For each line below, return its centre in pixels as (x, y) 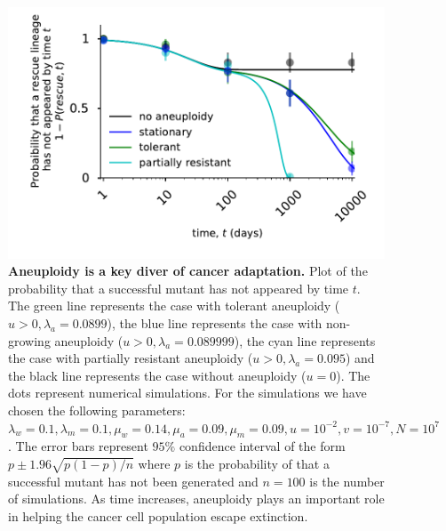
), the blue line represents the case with (215, 323)
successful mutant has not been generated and (133, 481)
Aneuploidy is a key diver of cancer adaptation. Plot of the (188, 271)
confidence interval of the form (262, 446)
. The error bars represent (78, 446)
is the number (347, 481)
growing (29, 340)
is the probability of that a (257, 463)
